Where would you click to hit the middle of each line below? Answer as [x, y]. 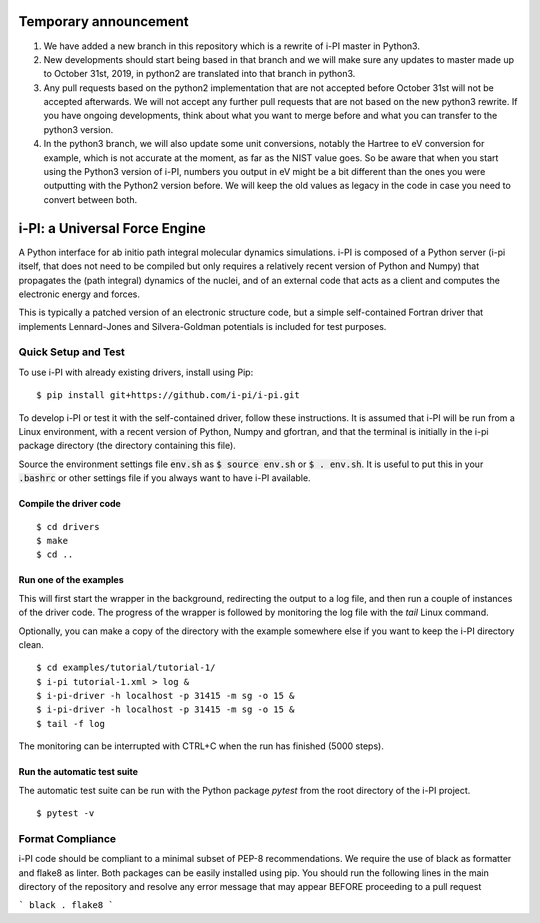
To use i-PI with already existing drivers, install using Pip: [136, 372]
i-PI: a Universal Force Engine [112, 228]
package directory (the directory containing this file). [127, 446]
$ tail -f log [70, 723]
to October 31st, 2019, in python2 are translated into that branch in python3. [199, 74]
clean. [31, 644]
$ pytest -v [65, 813]
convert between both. [90, 199]
